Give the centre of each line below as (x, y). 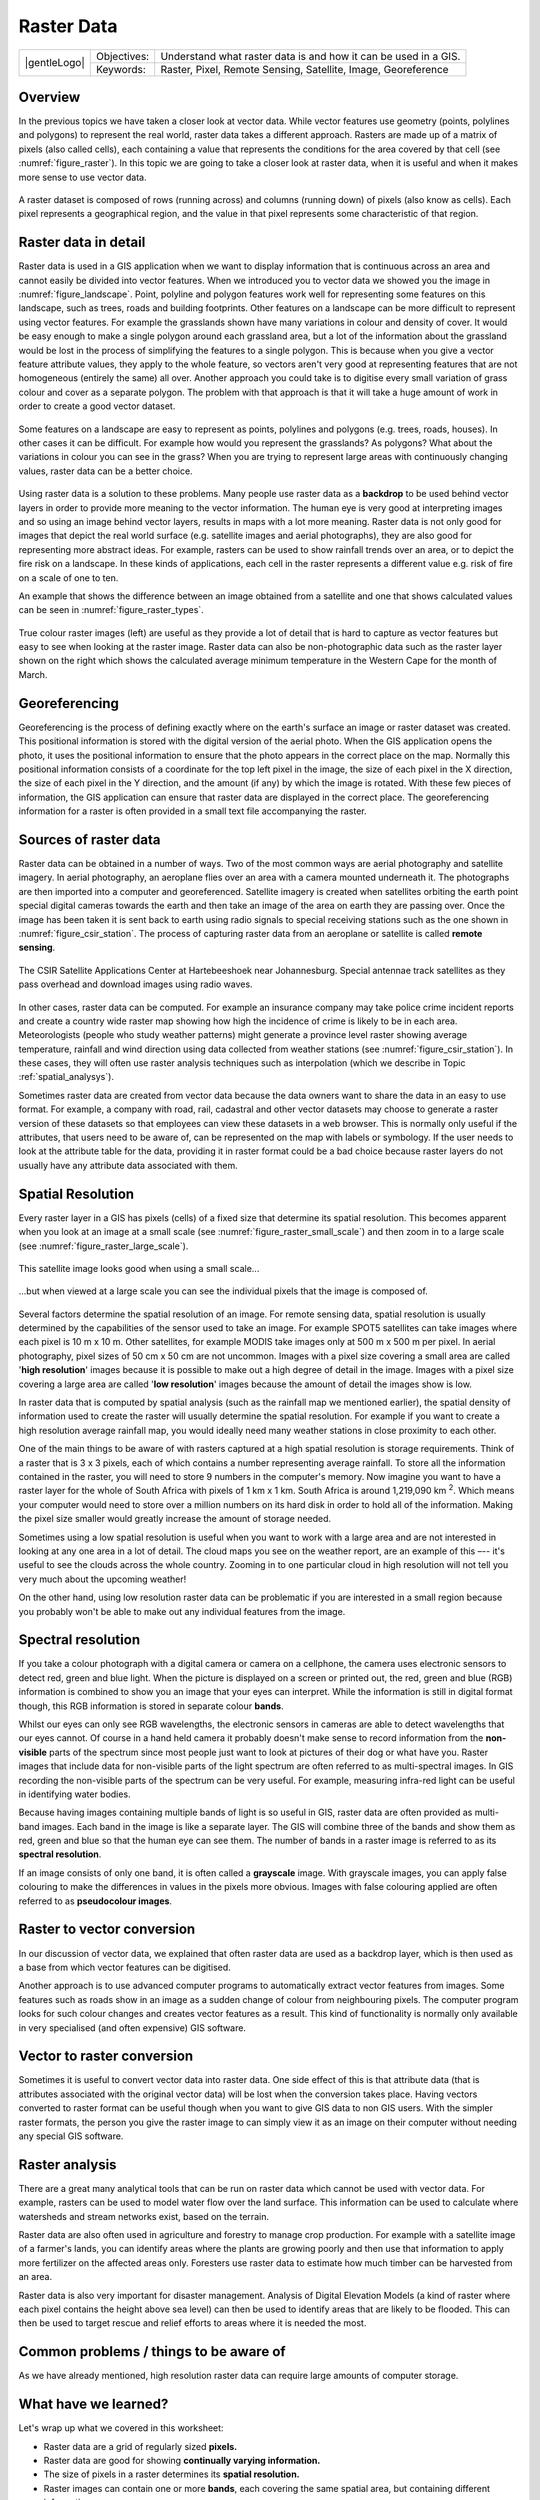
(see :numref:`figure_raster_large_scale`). (103, 1246)
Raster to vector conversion (107, 1929)
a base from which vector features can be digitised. (125, 1967)
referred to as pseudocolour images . (95, 1901)
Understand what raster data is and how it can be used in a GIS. (310, 56)
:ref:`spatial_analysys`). (66, 1077)
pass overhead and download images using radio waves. (136, 984)
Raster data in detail (82, 242)
